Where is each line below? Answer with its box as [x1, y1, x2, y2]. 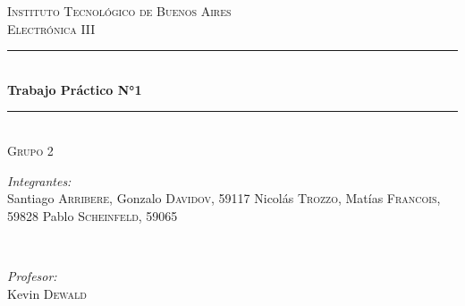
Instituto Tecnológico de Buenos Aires [7, 2, 232, 20]
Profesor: [7, 266, 57, 285]
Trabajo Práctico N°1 [7, 80, 142, 98]
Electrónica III [7, 19, 96, 38]
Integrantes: [7, 171, 72, 190]
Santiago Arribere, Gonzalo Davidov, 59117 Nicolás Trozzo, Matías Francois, [7, 189, 441, 208]
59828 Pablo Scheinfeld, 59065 [7, 206, 178, 225]
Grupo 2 [7, 140, 54, 159]
